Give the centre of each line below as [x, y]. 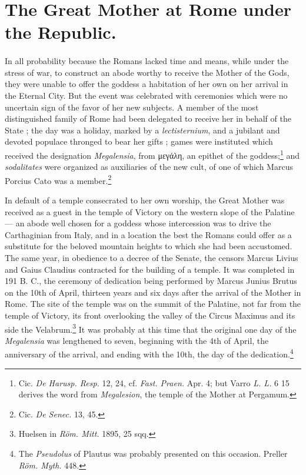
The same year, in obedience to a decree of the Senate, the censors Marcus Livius [152, 257]
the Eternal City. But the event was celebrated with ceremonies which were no [146, 95]
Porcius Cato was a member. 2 [58, 179]
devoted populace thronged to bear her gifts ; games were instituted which [139, 141]
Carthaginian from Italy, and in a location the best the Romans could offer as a [148, 234]
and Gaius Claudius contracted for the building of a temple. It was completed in [150, 269]
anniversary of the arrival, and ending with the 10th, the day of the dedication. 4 [149, 353]
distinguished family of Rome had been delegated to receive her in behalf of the [148, 118]
